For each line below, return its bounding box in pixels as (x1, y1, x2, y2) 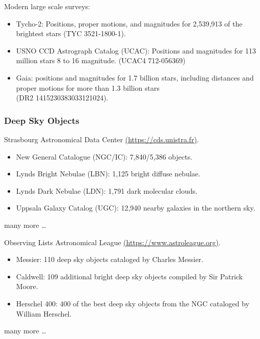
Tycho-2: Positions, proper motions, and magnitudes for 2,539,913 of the (16, 18, 243, 29)
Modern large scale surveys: (4, 1, 90, 11)
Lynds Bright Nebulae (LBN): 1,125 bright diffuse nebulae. (16, 168, 200, 179)
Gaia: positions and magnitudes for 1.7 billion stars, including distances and (16, 72, 254, 83)
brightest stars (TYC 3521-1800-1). (16, 28, 126, 39)
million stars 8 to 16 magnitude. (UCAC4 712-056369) (16, 55, 186, 66)
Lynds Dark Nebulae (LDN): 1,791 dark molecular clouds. (16, 185, 198, 196)
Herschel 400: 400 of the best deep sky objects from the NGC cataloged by (16, 298, 249, 308)
